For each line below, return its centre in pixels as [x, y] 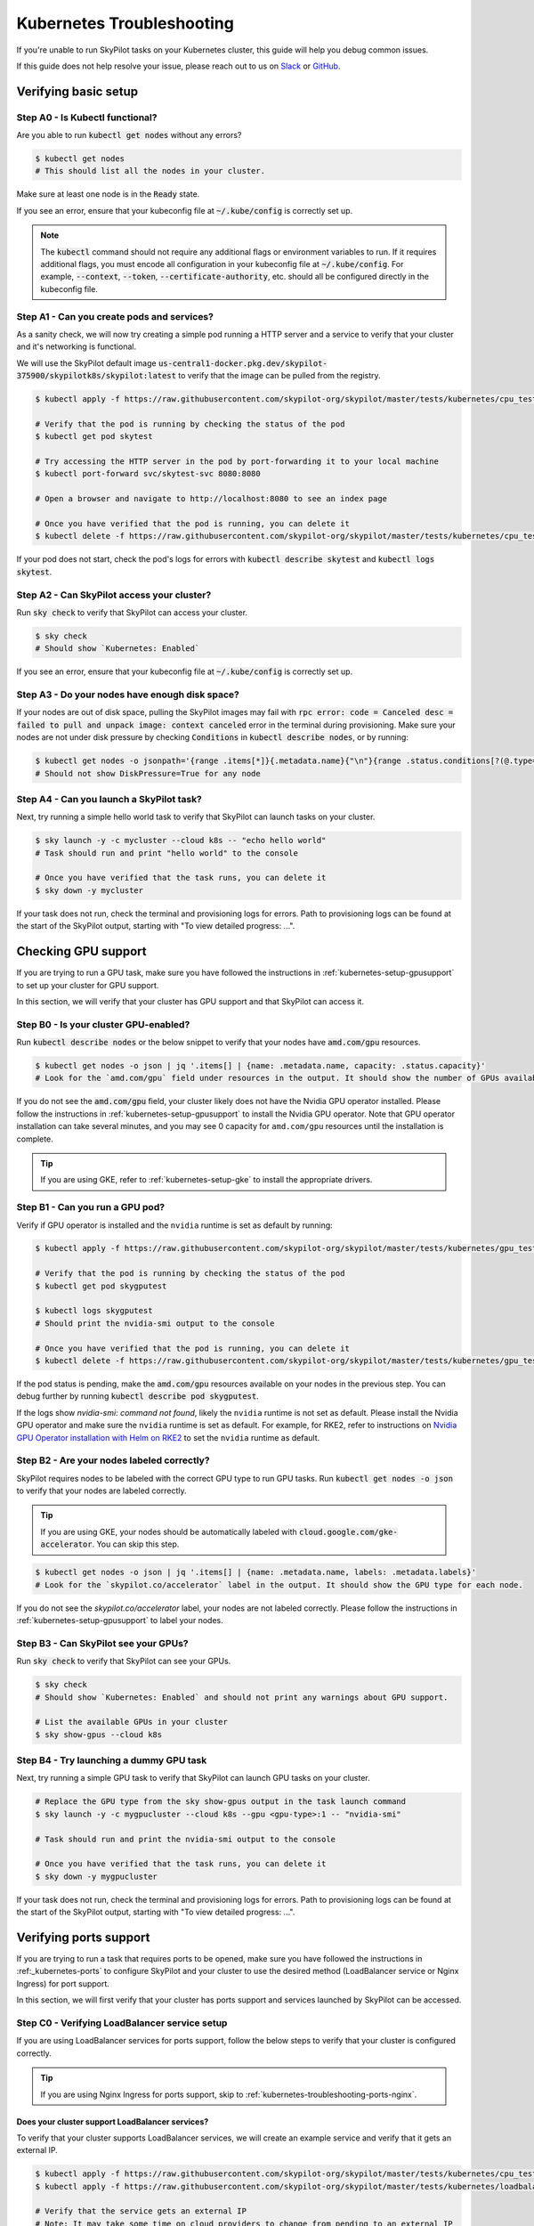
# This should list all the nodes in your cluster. [150, 171]
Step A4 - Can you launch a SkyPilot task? [109, 799]
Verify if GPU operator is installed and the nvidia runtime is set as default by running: [174, 1225]
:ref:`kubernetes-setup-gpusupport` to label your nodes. [120, 1620]
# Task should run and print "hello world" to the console [166, 853]
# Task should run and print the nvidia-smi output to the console [186, 1839]
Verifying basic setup [77, 91]
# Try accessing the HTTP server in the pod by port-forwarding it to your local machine [237, 462]
